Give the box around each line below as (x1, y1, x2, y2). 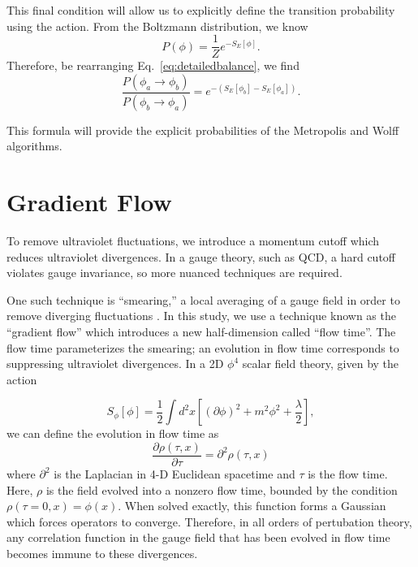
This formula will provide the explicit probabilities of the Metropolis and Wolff (6, 121, 399, 138)
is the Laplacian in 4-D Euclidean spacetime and (54, 465, 295, 483)
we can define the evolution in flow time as (6, 425, 219, 442)
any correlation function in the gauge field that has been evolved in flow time (6, 529, 390, 546)
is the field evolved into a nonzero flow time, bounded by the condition (45, 481, 398, 498)
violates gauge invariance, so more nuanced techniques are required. (6, 264, 343, 281)
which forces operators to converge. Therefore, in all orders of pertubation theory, (6, 513, 412, 530)
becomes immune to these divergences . (6, 545, 198, 561)
